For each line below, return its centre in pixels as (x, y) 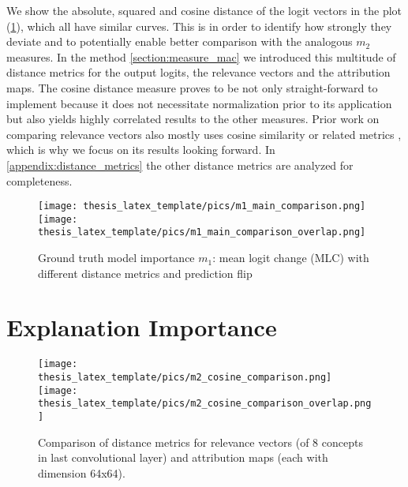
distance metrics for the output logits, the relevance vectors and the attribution (198, 72)
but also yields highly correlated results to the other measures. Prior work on (193, 119)
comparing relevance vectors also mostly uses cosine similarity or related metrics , (204, 134)
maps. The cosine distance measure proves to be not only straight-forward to (192, 87)
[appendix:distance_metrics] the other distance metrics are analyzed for (180, 165)
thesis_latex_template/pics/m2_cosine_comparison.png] (185, 378)
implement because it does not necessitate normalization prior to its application (199, 103)
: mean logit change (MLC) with (291, 258)
